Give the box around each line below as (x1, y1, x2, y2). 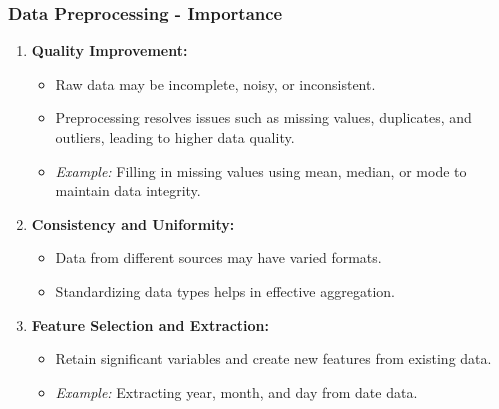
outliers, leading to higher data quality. (55, 127, 295, 147)
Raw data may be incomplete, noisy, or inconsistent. (55, 73, 376, 94)
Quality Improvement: (31, 40, 188, 61)
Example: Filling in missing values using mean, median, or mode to (55, 160, 467, 181)
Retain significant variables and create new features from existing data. (55, 348, 492, 369)
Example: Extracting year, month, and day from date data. (55, 381, 418, 402)
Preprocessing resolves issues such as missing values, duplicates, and (55, 107, 472, 128)
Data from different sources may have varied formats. (55, 247, 382, 268)
